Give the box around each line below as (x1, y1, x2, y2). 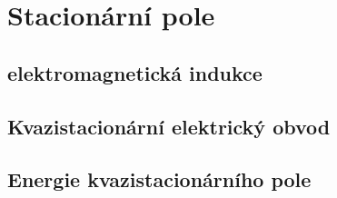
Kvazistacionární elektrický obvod (7, 112, 331, 140)
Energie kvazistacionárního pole (7, 165, 312, 193)
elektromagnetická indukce (7, 58, 263, 86)
